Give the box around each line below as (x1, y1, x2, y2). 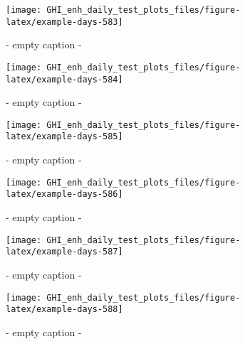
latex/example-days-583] (6, 16, 123, 27)
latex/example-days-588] (6, 304, 123, 315)
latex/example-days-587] (6, 247, 123, 257)
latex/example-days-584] (6, 74, 123, 85)
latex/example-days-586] (6, 189, 123, 200)
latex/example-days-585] (6, 131, 123, 142)
